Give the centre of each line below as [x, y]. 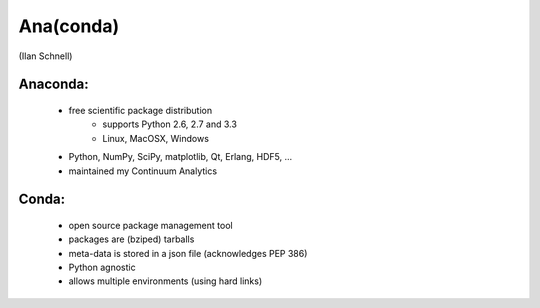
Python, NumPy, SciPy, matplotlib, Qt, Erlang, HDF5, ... [180, 157]
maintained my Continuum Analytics [143, 171]
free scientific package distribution [140, 110]
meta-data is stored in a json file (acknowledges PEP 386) [188, 253]
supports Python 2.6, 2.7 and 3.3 [169, 124]
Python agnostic [102, 267]
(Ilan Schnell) [45, 56]
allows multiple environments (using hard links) [165, 281]
